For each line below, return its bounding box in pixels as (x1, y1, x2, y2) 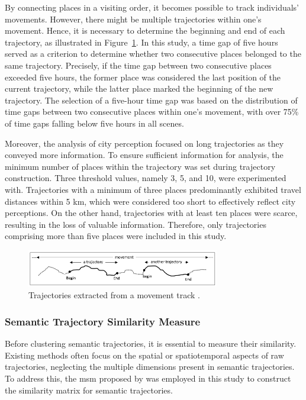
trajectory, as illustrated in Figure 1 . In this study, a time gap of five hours (5, 36, 278, 48)
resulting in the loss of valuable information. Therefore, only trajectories (5, 218, 266, 230)
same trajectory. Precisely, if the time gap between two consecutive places (5, 59, 272, 71)
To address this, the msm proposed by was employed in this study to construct (5, 372, 291, 384)
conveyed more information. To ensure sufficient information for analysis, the (5, 149, 284, 161)
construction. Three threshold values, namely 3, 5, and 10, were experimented (5, 172, 286, 184)
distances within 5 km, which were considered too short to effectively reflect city (5, 195, 296, 207)
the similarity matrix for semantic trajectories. (5, 383, 173, 396)
